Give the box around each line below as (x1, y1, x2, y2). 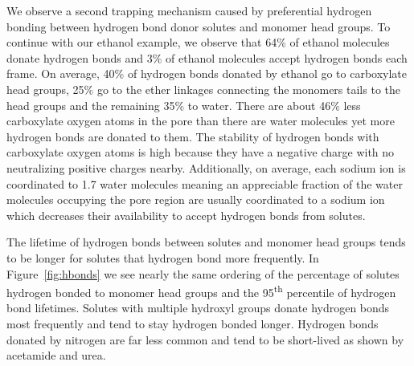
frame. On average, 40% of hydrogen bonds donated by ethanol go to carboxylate (6, 65, 408, 82)
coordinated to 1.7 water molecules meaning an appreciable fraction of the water (6, 175, 403, 192)
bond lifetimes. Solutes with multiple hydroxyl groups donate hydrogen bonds (6, 299, 390, 316)
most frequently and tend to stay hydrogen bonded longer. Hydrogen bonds (6, 315, 379, 331)
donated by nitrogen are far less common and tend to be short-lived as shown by (6, 331, 404, 348)
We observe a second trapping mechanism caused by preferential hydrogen (6, 2, 372, 18)
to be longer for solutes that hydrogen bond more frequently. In (6, 249, 319, 266)
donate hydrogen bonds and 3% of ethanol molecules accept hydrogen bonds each (6, 49, 408, 66)
